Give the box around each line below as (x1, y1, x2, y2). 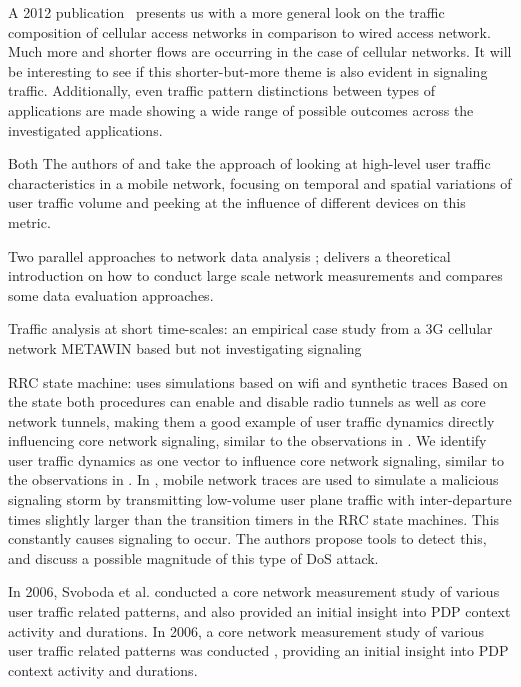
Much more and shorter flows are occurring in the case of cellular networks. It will (8, 41, 512, 62)
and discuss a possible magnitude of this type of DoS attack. (8, 547, 379, 568)
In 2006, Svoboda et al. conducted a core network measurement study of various (8, 581, 500, 602)
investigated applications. (8, 119, 163, 140)
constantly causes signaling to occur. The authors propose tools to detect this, (8, 528, 487, 549)
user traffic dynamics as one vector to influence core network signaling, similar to (8, 449, 505, 470)
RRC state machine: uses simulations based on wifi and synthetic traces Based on (8, 371, 508, 392)
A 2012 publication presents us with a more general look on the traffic (8, 2, 445, 22)
